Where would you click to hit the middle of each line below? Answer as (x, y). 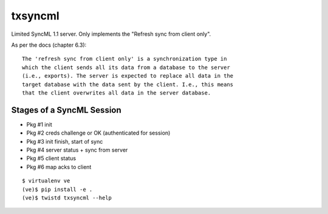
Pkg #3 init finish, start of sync (65, 141)
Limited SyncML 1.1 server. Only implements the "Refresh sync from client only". (111, 34)
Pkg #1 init (39, 124)
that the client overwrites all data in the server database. (117, 93)
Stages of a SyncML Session (66, 110)
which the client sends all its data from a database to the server (126, 67)
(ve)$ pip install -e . (57, 189)
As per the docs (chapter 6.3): (49, 45)
